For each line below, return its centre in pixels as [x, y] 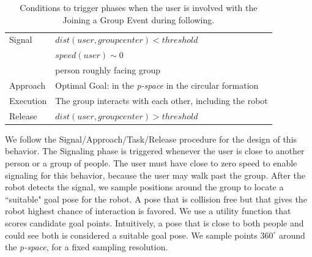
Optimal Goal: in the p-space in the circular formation [157, 85]
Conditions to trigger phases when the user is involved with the [139, 7]
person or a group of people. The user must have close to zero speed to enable [151, 162]
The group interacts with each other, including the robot [162, 100]
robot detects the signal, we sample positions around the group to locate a [144, 187]
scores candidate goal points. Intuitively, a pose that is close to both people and [154, 222]
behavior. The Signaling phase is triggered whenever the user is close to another [155, 151]
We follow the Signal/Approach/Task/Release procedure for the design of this [151, 139]
